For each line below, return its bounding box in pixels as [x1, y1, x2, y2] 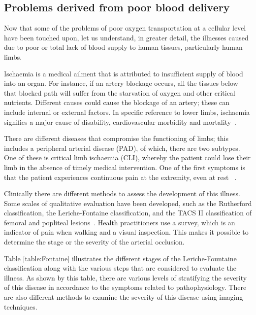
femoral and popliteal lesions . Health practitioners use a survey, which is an [4, 217, 235, 227]
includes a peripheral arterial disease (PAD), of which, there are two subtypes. [4, 142, 240, 153]
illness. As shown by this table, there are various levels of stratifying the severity [4, 272, 247, 282]
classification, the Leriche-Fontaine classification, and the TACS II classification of [4, 208, 252, 218]
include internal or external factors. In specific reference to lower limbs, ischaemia [4, 106, 250, 117]
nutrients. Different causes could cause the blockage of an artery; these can [4, 97, 230, 107]
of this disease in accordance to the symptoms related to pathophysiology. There [4, 282, 247, 292]
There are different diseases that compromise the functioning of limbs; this [4, 133, 228, 143]
